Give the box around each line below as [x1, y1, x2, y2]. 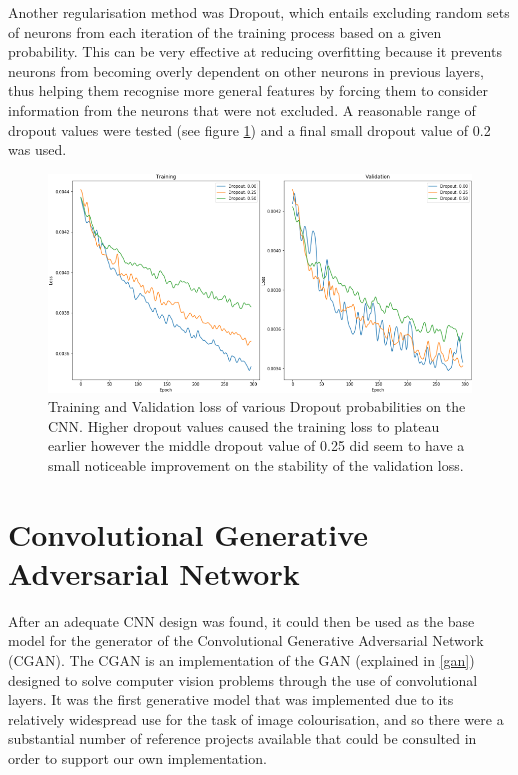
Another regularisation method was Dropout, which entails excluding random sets [8, 2, 510, 22]
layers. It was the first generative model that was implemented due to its [8, 689, 454, 710]
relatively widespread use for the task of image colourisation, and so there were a [8, 708, 504, 729]
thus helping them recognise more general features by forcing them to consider [8, 80, 489, 101]
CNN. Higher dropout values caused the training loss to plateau [48, 415, 440, 436]
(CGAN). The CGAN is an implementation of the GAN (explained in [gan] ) [8, 650, 475, 671]
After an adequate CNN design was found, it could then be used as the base [8, 610, 475, 631]
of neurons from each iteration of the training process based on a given [8, 21, 442, 42]
